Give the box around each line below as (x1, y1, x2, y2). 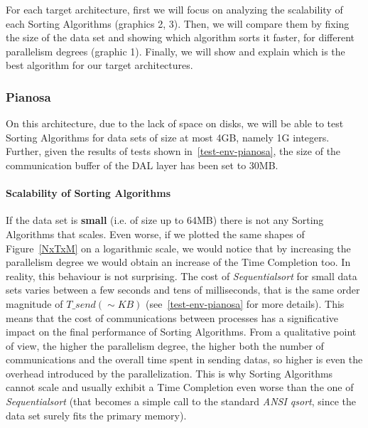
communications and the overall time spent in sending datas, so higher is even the (6, 352, 363, 367)
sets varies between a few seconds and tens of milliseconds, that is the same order (6, 282, 360, 297)
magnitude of (6, 296, 63, 311)
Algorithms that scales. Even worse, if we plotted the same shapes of (6, 226, 305, 241)
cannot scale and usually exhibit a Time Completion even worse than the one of (6, 380, 354, 395)
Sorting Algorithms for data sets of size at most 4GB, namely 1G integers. (6, 129, 330, 144)
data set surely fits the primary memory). (6, 407, 187, 422)
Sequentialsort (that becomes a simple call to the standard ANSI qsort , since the (6, 394, 356, 409)
